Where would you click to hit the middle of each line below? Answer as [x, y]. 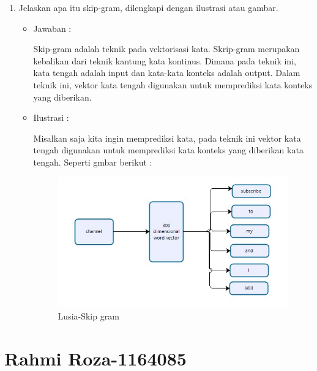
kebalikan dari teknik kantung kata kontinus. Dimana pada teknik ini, [165, 60]
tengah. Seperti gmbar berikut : [93, 162]
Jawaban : [52, 28]
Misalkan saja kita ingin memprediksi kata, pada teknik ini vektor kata [167, 138]
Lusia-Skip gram [88, 316]
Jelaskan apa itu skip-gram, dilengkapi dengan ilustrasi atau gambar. [148, 7]
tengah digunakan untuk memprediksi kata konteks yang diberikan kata [168, 150]
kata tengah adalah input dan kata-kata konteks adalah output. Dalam [167, 73]
